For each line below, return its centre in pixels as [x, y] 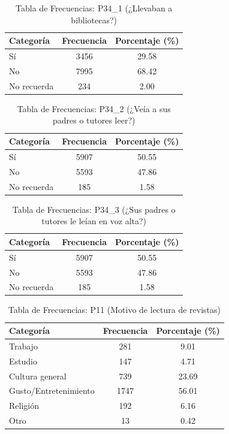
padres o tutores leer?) [94, 120]
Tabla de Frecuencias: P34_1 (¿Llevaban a [94, 8]
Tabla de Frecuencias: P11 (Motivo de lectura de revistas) [115, 310]
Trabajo [23, 346]
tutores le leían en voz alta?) [94, 221]
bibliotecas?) [94, 19]
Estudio [23, 361]
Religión [24, 406]
